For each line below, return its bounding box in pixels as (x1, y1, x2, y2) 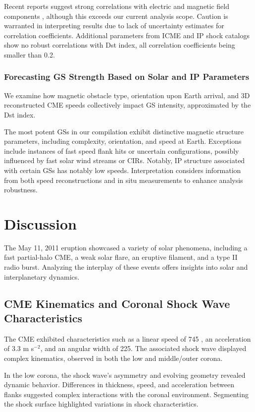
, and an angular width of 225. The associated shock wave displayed (40, 343, 247, 353)
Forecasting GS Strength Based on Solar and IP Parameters (4, 70, 250, 83)
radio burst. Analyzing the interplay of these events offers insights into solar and (4, 262, 248, 272)
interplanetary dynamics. (4, 271, 80, 282)
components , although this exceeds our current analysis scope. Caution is (4, 10, 228, 21)
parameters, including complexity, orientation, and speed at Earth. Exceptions (4, 136, 242, 146)
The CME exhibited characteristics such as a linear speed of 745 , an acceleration (4, 333, 251, 344)
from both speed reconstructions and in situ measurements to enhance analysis (4, 175, 243, 185)
